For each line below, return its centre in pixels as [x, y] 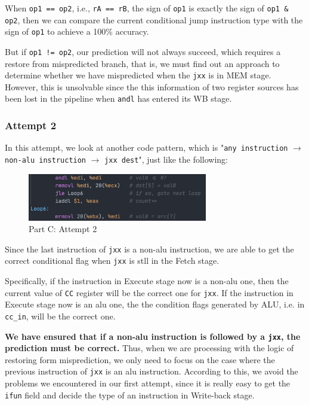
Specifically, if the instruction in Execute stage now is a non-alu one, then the [147, 281]
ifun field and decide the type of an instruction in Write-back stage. [130, 395]
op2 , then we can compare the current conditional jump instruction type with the [154, 19]
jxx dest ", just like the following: [166, 159]
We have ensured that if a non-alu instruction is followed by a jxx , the [153, 336]
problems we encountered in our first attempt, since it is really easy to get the [148, 383]
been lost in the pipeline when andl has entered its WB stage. [118, 98]
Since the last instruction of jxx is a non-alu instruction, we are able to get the [149, 249]
